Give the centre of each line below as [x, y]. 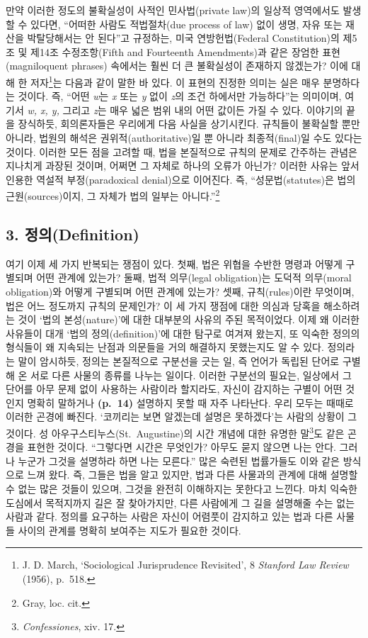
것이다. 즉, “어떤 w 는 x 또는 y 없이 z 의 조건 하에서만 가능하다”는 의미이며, [180, 96]
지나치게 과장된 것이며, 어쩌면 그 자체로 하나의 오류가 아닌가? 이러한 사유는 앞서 [183, 166]
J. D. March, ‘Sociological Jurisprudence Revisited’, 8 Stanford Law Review [185, 565]
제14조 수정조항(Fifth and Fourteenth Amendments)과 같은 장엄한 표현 [185, 51]
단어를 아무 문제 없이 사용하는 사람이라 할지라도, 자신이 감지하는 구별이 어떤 [174, 389]
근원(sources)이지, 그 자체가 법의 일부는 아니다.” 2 [113, 195]
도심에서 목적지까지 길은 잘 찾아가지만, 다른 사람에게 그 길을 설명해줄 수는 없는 [180, 502]
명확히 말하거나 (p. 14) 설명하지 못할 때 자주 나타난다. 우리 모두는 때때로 [190, 402]
